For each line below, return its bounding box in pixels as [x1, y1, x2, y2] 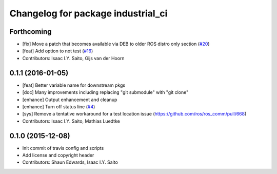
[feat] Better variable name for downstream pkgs [22, 82, 126, 88]
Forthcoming [9, 27, 52, 36]
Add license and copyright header [22, 152, 94, 158]
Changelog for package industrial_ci [9, 8, 168, 19]
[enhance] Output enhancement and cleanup [22, 96, 117, 103]
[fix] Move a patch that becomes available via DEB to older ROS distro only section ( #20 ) [22, 41, 210, 47]
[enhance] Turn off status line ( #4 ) [22, 103, 95, 110]
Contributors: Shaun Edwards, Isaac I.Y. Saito [22, 159, 118, 165]
